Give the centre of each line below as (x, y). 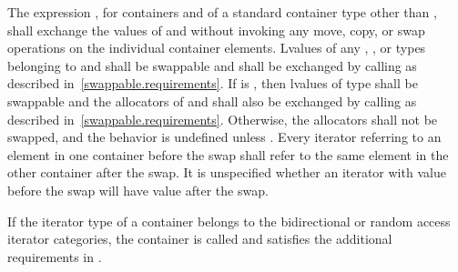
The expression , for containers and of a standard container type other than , (222, 12)
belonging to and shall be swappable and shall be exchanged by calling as (212, 65)
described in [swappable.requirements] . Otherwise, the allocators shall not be (223, 119)
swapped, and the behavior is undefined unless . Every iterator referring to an (224, 137)
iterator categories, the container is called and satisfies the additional (200, 239)
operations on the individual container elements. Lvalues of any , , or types (217, 48)
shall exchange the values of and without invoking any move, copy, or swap (216, 30)
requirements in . (55, 256)
